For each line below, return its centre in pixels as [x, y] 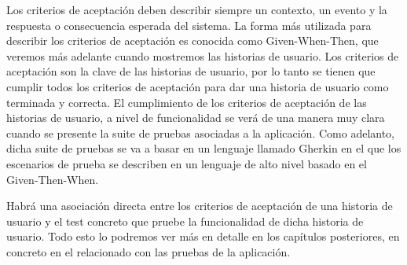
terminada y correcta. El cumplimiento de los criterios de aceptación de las [187, 102]
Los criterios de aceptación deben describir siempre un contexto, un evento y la [197, 9]
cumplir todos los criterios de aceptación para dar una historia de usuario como [198, 86]
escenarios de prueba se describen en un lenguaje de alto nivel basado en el [187, 163]
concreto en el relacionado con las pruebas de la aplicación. [148, 251]
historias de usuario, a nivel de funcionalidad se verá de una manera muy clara [196, 118]
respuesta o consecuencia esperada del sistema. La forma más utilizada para [189, 25]
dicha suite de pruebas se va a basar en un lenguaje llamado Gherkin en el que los [204, 148]
